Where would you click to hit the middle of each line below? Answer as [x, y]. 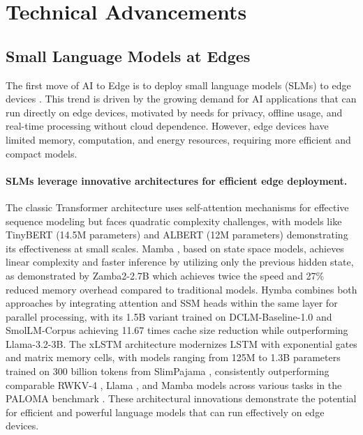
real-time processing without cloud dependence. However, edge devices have [167, 126]
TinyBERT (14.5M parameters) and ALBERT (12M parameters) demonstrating [177, 235]
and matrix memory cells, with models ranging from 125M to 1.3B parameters [173, 357]
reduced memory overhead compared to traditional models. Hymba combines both [181, 289]
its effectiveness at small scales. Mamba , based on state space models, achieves [175, 248]
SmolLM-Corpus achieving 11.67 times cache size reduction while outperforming [177, 330]
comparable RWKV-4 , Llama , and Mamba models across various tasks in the [174, 384]
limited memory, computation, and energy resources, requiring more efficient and [178, 139]
